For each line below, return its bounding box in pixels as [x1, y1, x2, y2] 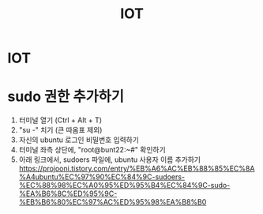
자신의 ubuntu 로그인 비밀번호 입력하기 [18, 135, 140, 145]
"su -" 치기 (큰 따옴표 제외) [18, 126, 103, 135]
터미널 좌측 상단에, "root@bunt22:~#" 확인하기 [18, 145, 167, 155]
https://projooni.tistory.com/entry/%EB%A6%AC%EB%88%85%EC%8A [18, 163, 255, 174]
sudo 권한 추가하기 [7, 88, 124, 106]
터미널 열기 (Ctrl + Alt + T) [18, 115, 103, 125]
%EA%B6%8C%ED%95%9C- [18, 189, 118, 198]
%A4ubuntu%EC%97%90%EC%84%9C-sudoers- [18, 172, 186, 182]
